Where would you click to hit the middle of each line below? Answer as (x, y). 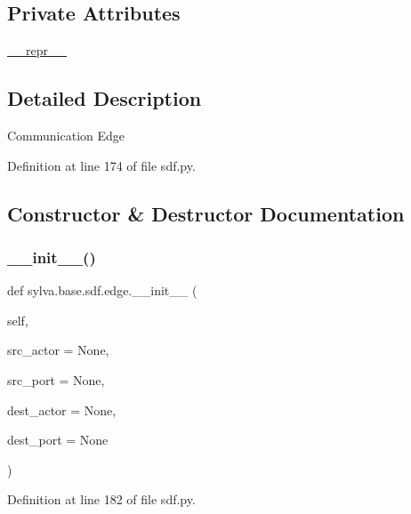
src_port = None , (56, 379)
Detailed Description (105, 98)
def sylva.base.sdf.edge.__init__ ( (102, 290)
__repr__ (37, 50)
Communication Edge (66, 135)
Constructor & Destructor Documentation (206, 213)
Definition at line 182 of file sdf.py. (101, 499)
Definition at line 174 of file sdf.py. (101, 165)
